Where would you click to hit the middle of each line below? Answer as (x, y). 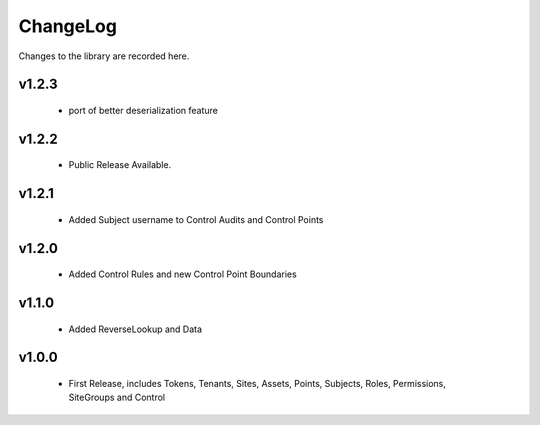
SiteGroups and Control (116, 397)
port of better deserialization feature (143, 110)
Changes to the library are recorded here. (104, 56)
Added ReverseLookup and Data (135, 329)
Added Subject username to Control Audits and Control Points (196, 219)
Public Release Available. (120, 165)
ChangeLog (67, 26)
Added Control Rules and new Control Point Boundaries (182, 274)
